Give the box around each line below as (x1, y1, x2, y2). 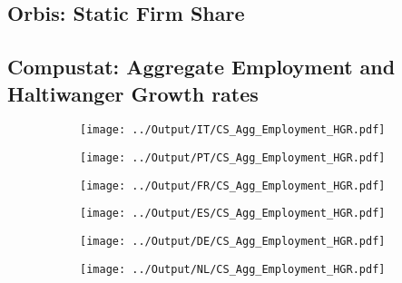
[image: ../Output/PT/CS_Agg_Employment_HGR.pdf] (80, 151, 386, 165)
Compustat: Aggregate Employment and (7, 53, 396, 81)
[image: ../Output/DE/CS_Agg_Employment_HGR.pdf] (80, 235, 386, 248)
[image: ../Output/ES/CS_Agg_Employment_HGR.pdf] (80, 207, 386, 220)
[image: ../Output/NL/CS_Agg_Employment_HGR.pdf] (80, 262, 386, 276)
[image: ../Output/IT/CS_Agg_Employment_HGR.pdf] (80, 123, 386, 137)
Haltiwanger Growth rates (7, 79, 259, 107)
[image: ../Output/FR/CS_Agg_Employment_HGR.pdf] (80, 179, 386, 192)
